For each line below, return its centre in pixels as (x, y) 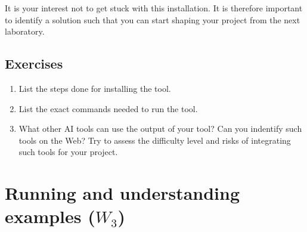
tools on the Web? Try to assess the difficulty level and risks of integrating (155, 140)
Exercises (34, 64)
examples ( (50, 216)
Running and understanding (123, 193)
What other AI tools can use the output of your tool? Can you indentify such (160, 129)
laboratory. (25, 31)
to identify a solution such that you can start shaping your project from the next (153, 19)
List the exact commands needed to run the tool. (108, 108)
